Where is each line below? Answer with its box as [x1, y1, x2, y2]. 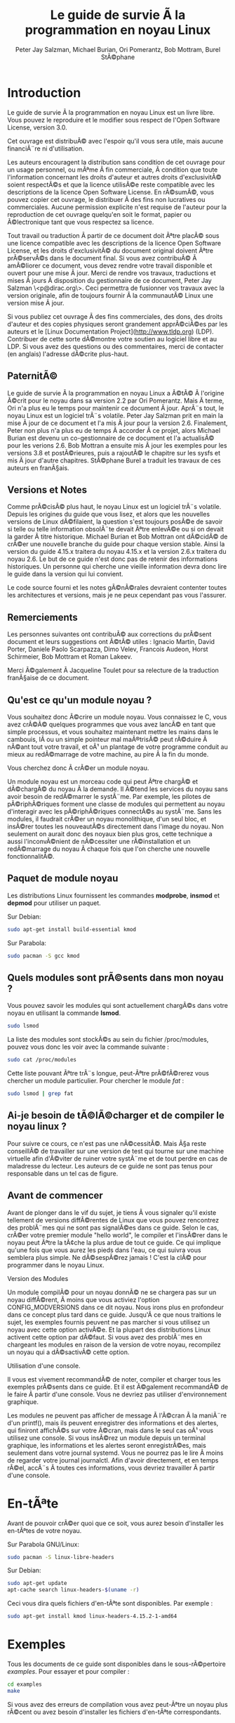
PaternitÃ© [7, 370, 58, 382]
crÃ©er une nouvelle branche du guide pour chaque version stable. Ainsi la [7, 540, 225, 548]
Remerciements [7, 611, 79, 623]
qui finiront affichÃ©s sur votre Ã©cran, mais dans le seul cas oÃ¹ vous [7, 1426, 214, 1434]
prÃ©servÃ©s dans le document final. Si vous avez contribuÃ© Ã [7, 253, 197, 262]
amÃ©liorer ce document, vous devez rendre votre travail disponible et [7, 261, 213, 270]
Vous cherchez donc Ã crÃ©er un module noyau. [7, 764, 149, 772]
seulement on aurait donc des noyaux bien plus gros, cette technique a [7, 829, 213, 838]
